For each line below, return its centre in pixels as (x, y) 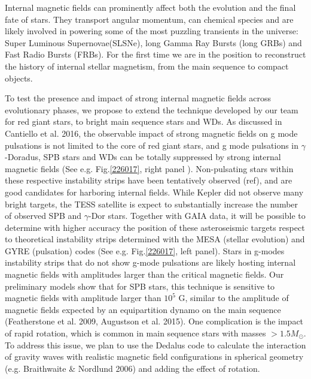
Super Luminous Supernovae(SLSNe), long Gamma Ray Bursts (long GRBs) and (153, 42)
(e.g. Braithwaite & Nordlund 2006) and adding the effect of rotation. (132, 368)
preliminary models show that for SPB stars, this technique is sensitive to (140, 286)
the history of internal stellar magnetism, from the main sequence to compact (147, 66)
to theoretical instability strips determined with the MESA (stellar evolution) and (155, 239)
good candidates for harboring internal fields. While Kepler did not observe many (154, 192)
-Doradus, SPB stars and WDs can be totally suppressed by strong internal (143, 157)
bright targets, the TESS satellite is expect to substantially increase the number (152, 204)
